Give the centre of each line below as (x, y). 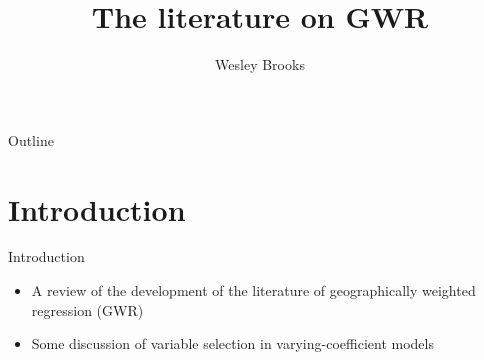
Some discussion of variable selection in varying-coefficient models (232, 343)
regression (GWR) (87, 309)
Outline (31, 139)
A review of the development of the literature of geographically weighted (253, 290)
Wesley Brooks (260, 64)
